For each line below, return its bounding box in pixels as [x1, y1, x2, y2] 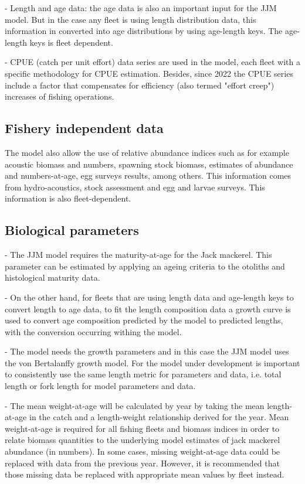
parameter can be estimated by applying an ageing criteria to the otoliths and [5, 260, 285, 272]
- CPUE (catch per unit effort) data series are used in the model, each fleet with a [5, 56, 300, 68]
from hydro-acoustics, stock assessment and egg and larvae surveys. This [5, 180, 265, 193]
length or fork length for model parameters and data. [5, 380, 196, 392]
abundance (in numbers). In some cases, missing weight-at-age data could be [5, 445, 280, 458]
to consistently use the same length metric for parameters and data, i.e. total [5, 368, 282, 380]
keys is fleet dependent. [29, 36, 113, 48]
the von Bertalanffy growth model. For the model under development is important [5, 356, 300, 369]
